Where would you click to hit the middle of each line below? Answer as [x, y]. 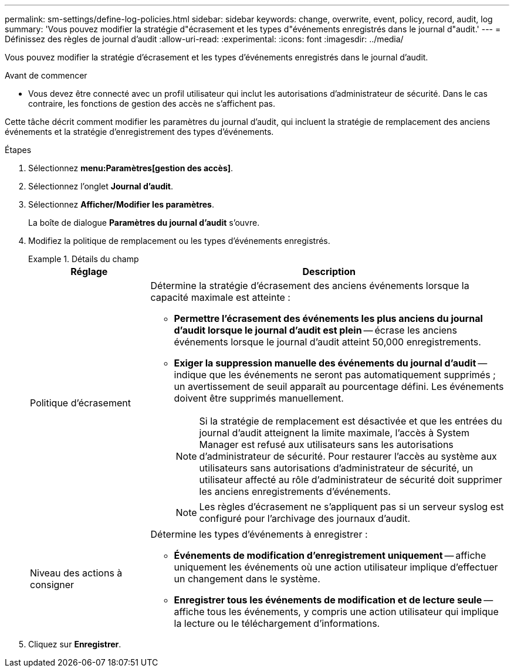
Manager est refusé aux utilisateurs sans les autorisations [326, 444]
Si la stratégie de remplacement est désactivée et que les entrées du [351, 421]
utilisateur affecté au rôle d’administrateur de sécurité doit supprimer [351, 480]
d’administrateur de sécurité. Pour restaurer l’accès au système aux [348, 456]
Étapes [18, 150]
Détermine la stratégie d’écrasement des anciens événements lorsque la [310, 286]
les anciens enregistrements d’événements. [295, 491]
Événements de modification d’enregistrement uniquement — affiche [330, 555]
